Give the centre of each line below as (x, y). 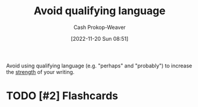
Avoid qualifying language (100, 11)
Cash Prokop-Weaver (100, 27)
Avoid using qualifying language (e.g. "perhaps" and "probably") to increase (99, 66)
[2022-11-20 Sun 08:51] (100, 38)
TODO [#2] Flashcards (62, 96)
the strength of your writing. (40, 72)
